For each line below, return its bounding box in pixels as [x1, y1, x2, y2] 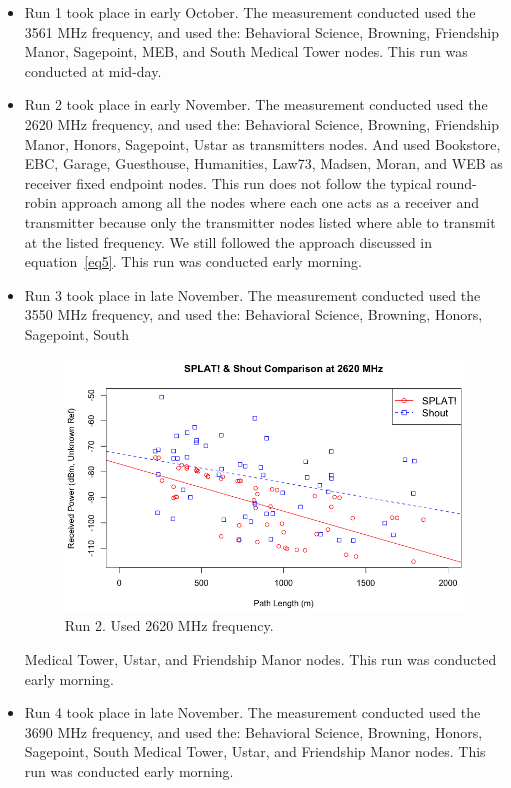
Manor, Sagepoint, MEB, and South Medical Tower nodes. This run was [24, 41, 468, 62]
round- [436, 172, 477, 193]
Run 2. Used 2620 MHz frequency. [64, 615, 274, 636]
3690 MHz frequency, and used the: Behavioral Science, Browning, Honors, [24, 721, 483, 742]
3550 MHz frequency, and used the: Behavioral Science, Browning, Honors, [24, 304, 483, 325]
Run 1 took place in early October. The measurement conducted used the [24, 2, 476, 22]
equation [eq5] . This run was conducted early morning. [24, 251, 362, 272]
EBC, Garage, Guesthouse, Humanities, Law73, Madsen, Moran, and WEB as [24, 153, 503, 174]
